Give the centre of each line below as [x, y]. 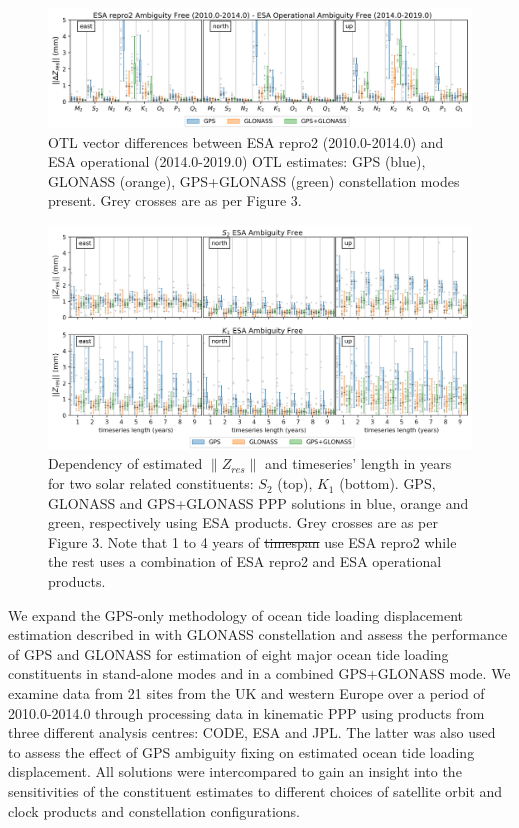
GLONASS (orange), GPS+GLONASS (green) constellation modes [254, 180]
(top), [295, 483]
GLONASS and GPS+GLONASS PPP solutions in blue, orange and [258, 502]
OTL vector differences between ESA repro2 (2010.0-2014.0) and [246, 141]
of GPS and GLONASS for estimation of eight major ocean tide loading [228, 653]
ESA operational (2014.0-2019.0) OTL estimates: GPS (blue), [237, 161]
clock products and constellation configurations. [154, 810]
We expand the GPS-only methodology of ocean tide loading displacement [236, 614]
